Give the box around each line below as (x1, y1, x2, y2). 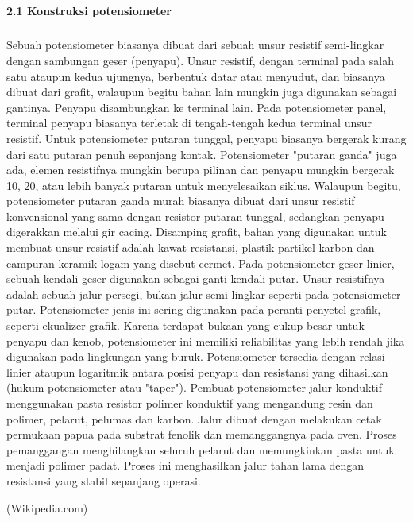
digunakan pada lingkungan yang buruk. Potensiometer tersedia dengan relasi (6, 348, 385, 365)
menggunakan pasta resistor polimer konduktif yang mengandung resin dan (6, 395, 373, 411)
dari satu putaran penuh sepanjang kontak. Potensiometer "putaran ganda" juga (6, 145, 397, 162)
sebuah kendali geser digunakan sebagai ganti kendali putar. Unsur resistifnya (6, 270, 385, 287)
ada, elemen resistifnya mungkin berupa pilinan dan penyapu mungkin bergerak (6, 161, 395, 178)
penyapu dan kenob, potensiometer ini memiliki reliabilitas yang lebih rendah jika (6, 332, 405, 349)
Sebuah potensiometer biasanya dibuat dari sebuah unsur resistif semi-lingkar (6, 37, 384, 53)
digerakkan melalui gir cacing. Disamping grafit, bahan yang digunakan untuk (6, 223, 387, 240)
